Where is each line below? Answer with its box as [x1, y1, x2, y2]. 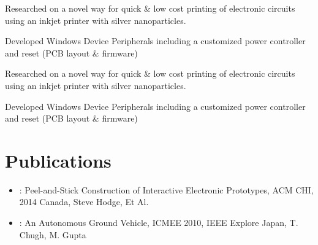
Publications [5, 147, 112, 173]
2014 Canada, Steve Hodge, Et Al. [19, 195, 149, 208]
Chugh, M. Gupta [19, 228, 86, 241]
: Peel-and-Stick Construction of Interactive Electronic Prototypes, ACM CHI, [19, 183, 314, 196]
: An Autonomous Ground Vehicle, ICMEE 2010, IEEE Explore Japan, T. [19, 216, 298, 229]
